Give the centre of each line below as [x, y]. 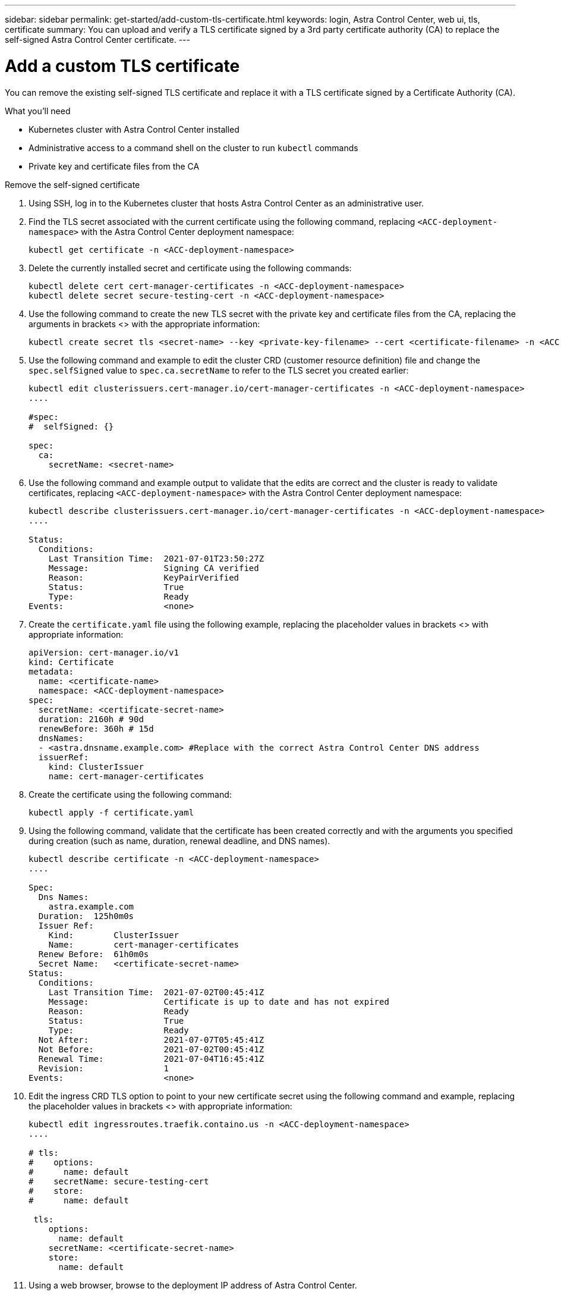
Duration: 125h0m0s [86, 916]
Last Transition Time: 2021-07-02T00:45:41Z [156, 992]
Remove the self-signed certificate [73, 184]
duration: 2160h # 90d [91, 719]
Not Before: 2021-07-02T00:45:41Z [151, 1049]
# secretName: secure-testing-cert [119, 1181]
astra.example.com [91, 906]
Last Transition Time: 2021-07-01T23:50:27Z [156, 558]
